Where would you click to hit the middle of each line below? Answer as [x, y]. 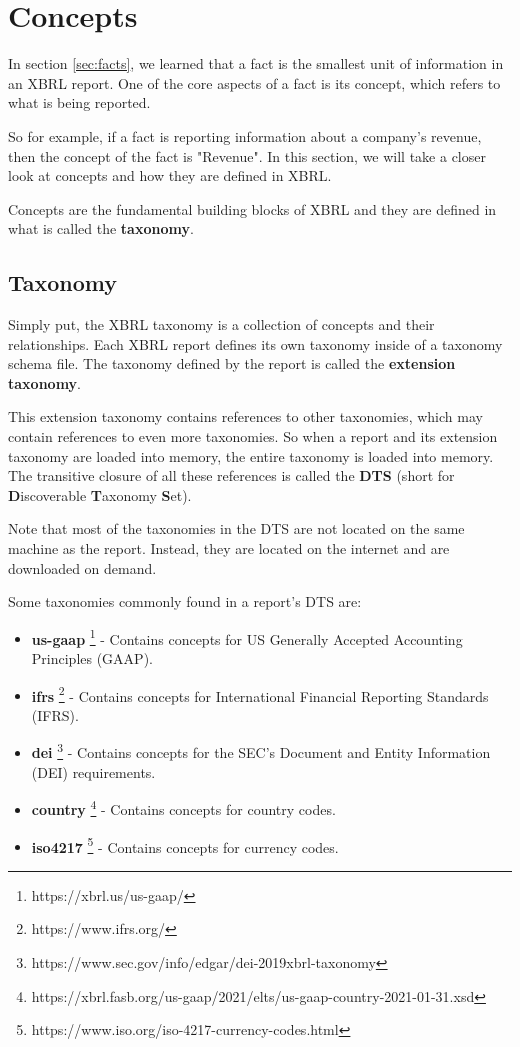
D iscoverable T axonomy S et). [100, 494]
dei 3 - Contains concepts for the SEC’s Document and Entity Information [261, 751]
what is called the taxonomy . [101, 228]
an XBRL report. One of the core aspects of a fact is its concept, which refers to [254, 82]
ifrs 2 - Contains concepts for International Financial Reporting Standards [260, 694]
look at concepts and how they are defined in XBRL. [170, 175]
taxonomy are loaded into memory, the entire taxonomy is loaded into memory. [251, 455]
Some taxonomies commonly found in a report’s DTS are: [185, 601]
